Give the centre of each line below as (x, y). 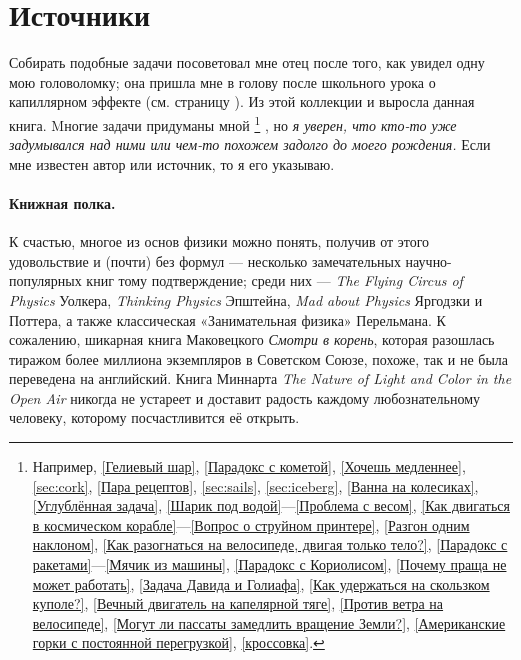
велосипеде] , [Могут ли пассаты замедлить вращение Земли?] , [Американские (269, 622)
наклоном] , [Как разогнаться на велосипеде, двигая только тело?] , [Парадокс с (270, 544)
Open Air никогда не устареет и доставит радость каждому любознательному (245, 397)
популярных (45, 280)
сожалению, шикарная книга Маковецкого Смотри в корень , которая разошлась (252, 339)
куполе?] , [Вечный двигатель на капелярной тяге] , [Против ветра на (238, 603)
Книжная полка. (62, 202)
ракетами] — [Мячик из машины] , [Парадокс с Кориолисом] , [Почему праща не (269, 564)
